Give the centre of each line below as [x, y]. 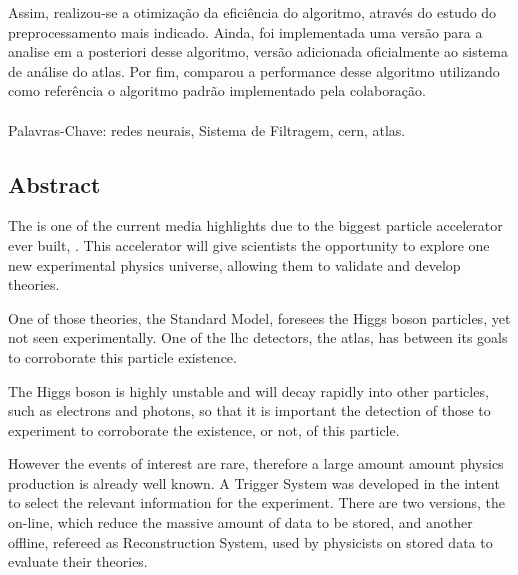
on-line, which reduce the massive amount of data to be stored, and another [240, 522]
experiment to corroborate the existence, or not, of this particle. [204, 429]
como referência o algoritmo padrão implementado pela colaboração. [217, 90]
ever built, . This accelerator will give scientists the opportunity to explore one [249, 244]
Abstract [54, 183]
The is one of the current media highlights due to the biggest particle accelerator [255, 225]
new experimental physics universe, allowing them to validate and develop [234, 264]
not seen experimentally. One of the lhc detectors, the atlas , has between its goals [258, 337]
